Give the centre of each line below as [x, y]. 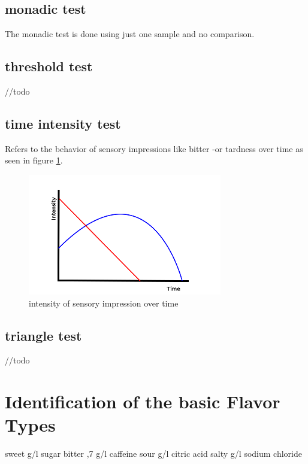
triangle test [43, 335]
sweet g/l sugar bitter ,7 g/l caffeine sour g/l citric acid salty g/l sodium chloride [153, 454]
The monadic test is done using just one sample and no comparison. [130, 34]
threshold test [49, 66]
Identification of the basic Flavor [143, 401]
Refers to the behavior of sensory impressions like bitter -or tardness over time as [154, 148]
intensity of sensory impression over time [104, 303]
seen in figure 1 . [34, 160]
